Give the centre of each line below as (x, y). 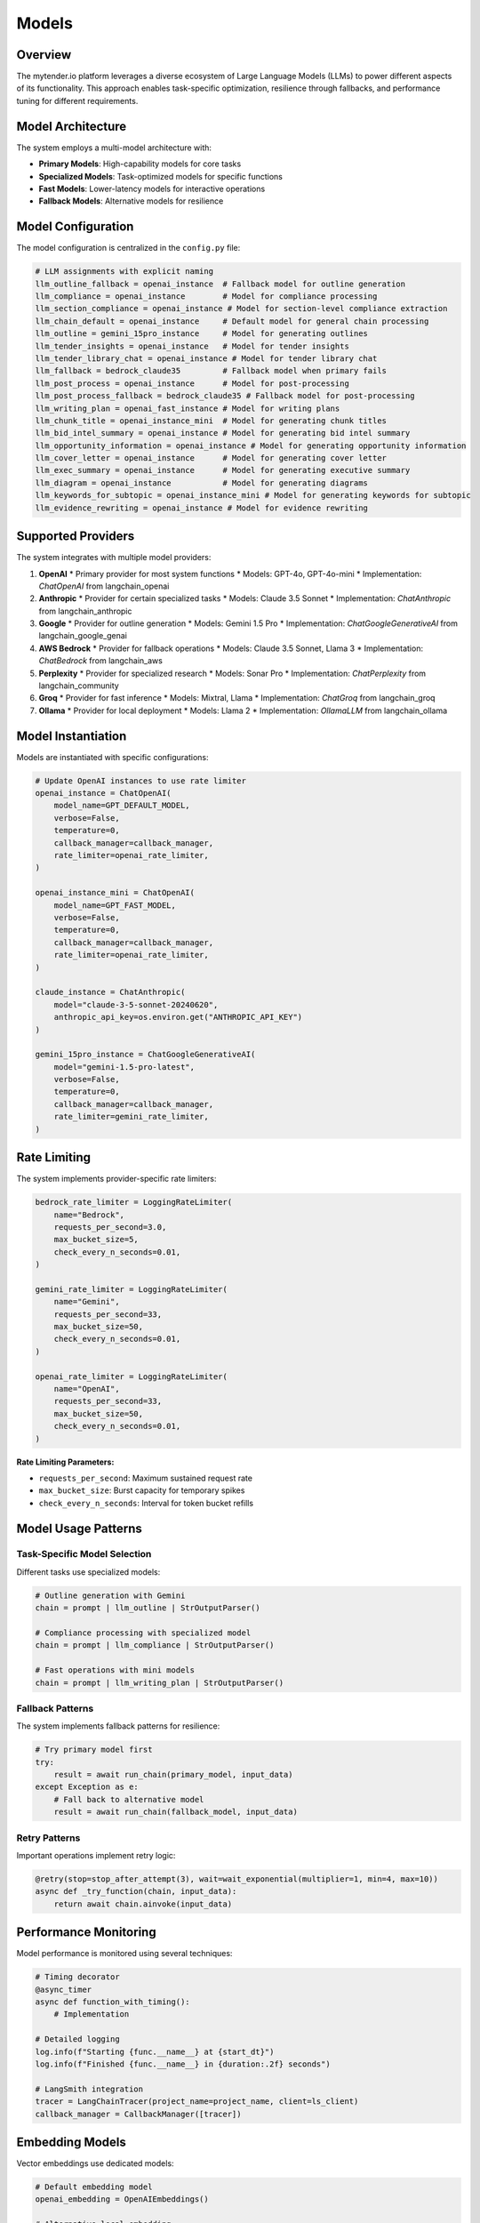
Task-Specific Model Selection (84, 1554)
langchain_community (79, 686)
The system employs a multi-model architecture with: (114, 148)
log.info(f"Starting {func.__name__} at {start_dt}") (155, 2051)
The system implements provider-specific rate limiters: (116, 1179)
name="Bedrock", (89, 1215)
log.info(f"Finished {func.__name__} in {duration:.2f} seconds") (183, 2064)
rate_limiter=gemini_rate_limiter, (131, 1117)
